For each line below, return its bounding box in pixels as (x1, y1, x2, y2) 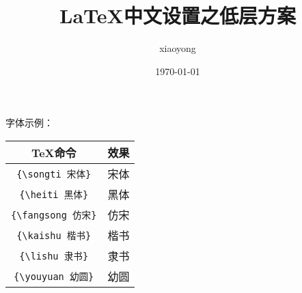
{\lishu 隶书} (19, 250, 89, 262)
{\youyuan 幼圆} (14, 270, 94, 282)
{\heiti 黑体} (19, 189, 89, 200)
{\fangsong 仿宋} (11, 209, 97, 221)
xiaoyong (159, 41, 196, 55)
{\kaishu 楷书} (16, 229, 92, 241)
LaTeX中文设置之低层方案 (59, 1, 296, 29)
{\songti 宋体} (16, 168, 92, 180)
